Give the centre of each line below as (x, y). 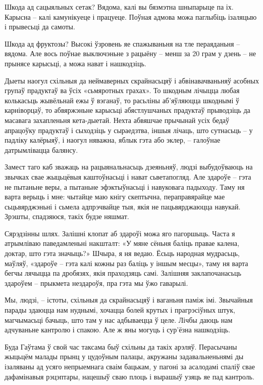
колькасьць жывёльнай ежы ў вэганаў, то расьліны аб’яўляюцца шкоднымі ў (122, 100)
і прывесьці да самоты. (40, 27)
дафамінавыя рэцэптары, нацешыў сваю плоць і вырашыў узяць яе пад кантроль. (129, 376)
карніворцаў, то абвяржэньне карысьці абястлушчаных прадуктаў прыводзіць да (127, 110)
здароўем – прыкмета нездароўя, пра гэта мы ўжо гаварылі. (96, 283)
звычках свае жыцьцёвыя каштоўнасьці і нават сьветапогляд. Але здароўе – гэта (128, 176)
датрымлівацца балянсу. (41, 149)
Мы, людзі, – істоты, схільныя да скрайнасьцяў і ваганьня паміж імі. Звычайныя (129, 300)
